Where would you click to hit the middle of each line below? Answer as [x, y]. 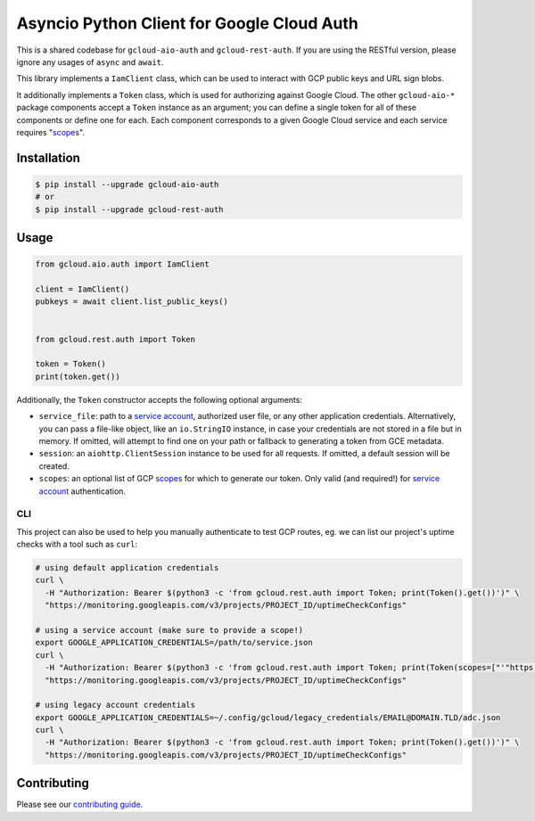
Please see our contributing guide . [80, 805]
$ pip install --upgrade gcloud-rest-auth [129, 209]
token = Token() [71, 364]
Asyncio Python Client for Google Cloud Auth [187, 23]
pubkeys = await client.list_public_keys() [132, 302]
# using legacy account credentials [115, 705]
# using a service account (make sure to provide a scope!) [169, 630]
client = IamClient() [82, 289]
